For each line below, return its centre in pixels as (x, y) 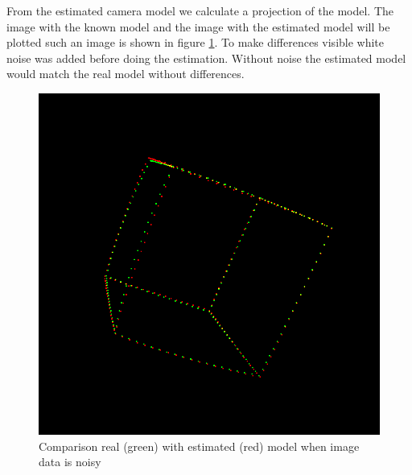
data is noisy (70, 462)
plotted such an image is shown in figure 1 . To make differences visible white (196, 42)
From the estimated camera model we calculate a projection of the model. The (200, 10)
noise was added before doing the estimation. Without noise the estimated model (206, 58)
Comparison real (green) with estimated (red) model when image (199, 446)
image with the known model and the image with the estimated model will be (198, 26)
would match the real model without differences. (126, 74)
